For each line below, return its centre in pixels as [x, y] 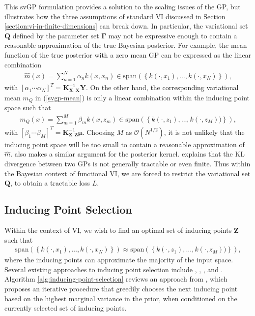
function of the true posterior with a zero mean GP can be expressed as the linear [128, 54]
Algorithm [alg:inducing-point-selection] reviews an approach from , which [116, 279]
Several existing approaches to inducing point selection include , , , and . [114, 269]
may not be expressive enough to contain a [173, 35]
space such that [28, 108]
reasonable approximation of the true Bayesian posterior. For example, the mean [126, 45]
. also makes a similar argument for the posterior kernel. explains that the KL [128, 154]
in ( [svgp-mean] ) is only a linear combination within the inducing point [142, 97]
